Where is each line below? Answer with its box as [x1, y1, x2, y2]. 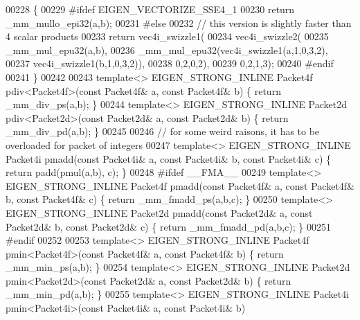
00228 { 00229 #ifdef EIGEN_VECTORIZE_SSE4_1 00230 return [6, 2, 295, 16]
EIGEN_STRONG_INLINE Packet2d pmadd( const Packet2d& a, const [6, 205, 313, 220]
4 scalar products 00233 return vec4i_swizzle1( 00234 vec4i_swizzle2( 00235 [6, 29, 329, 44]
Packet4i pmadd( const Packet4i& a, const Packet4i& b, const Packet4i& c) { [6, 151, 331, 166]
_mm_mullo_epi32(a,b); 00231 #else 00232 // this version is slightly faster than [6, 15, 352, 30]
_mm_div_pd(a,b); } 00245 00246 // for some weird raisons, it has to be [6, 124, 320, 139]
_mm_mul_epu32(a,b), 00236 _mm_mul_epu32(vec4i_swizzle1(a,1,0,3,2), [6, 42, 328, 57]
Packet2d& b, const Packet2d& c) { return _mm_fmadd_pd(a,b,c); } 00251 [6, 219, 331, 233]
